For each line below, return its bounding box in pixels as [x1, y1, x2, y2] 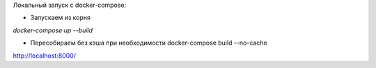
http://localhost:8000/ [13, 52, 77, 60]
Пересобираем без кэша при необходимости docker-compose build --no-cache [30, 38, 267, 47]
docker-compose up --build [13, 26, 93, 34]
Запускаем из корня [30, 14, 91, 22]
